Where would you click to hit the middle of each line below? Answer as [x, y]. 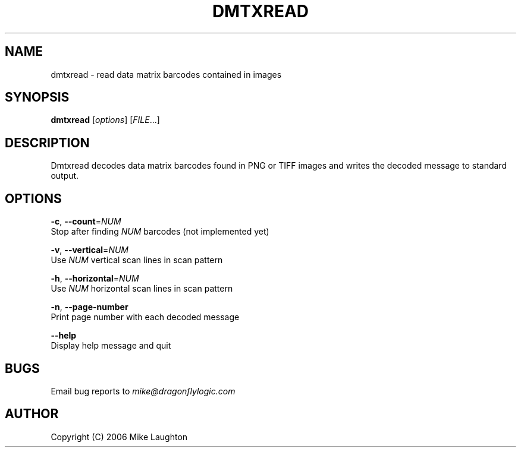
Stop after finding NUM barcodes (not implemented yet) [160, 232]
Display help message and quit [111, 346]
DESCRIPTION [47, 143]
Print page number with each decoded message [145, 317]
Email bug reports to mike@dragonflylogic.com [143, 391]
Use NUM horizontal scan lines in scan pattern [142, 289]
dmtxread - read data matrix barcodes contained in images [166, 74]
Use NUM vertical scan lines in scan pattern [137, 260]
